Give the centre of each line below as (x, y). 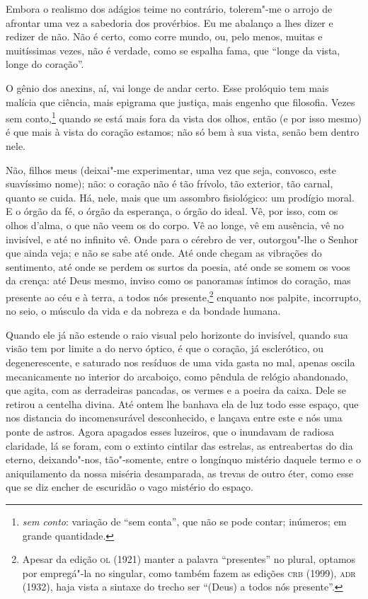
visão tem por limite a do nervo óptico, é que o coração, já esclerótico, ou (165, 348)
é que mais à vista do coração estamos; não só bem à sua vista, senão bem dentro (183, 132)
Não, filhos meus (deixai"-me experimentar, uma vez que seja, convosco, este (171, 169)
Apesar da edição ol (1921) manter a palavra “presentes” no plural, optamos (189, 559)
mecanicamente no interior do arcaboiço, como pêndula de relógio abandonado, (177, 376)
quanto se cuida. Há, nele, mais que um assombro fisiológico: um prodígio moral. (180, 197)
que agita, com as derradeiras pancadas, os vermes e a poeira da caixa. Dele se (176, 390)
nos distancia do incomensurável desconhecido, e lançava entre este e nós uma (174, 418)
